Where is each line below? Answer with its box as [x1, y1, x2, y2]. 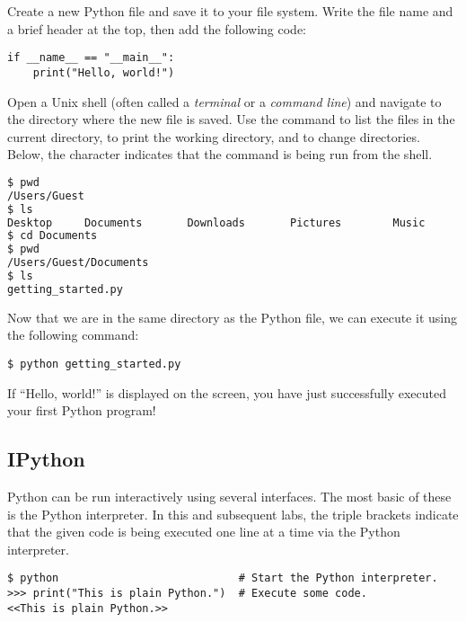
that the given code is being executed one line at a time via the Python [7, 522, 400, 541]
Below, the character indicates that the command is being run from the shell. [7, 145, 433, 164]
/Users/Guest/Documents [7, 256, 149, 270]
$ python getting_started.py [7, 357, 181, 370]
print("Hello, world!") [32, 66, 175, 79]
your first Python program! [7, 401, 156, 420]
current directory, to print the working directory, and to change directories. [7, 127, 420, 146]
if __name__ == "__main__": [7, 51, 175, 65]
